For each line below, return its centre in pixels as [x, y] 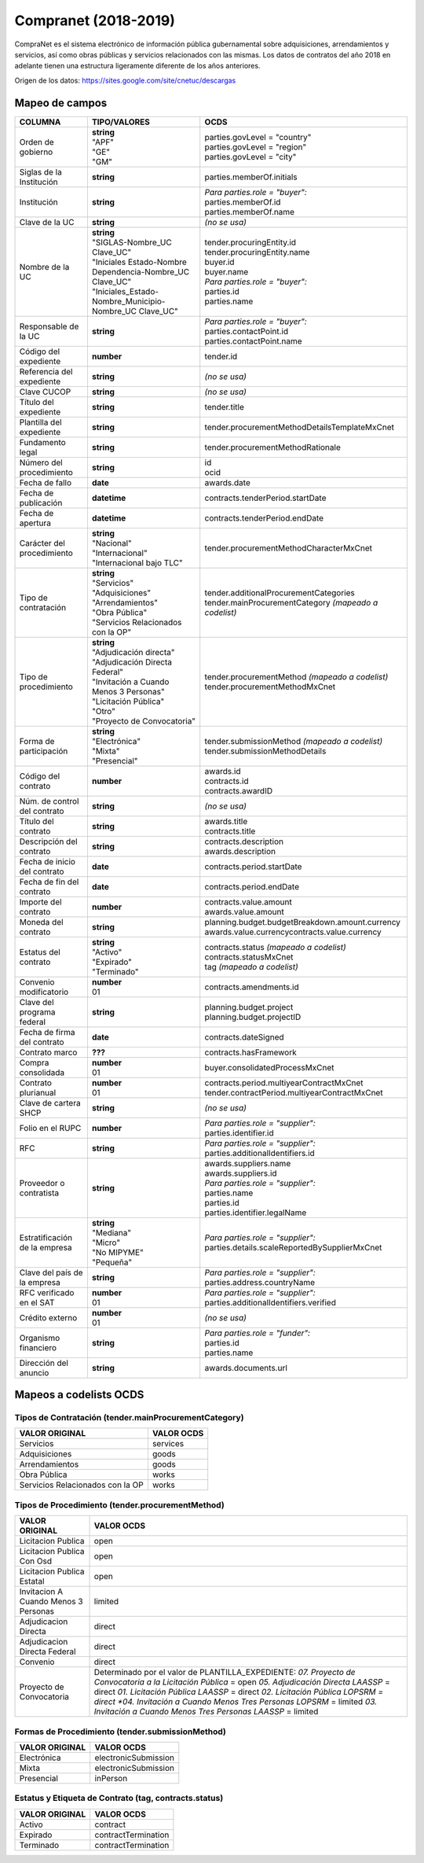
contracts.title [230, 831]
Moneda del [41, 922]
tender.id [221, 356]
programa [37, 1012]
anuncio [34, 1372]
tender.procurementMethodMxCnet [270, 687]
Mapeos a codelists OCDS [79, 1395]
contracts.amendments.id [252, 987]
